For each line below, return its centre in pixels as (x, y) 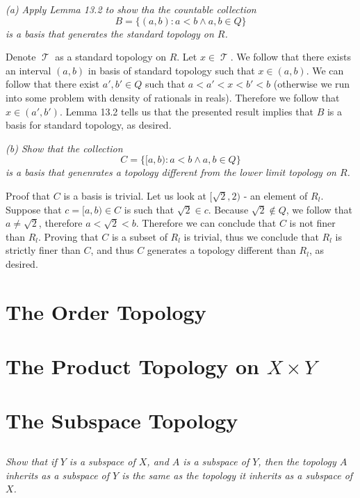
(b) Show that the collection (64, 148)
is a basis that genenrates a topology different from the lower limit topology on (171, 172)
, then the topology (297, 461)
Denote (21, 57)
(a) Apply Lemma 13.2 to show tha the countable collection (131, 9)
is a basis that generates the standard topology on (110, 33)
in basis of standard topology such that (171, 70)
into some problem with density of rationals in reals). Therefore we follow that (173, 97)
